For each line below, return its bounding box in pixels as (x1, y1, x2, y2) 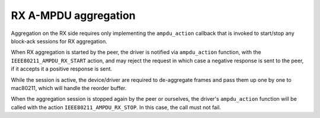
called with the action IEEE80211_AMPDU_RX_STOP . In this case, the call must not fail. (11, 104, 222, 111)
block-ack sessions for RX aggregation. (11, 37, 108, 44)
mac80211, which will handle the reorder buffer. (11, 84, 127, 91)
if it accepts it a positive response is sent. (11, 65, 113, 72)
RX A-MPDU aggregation (11, 9, 136, 22)
